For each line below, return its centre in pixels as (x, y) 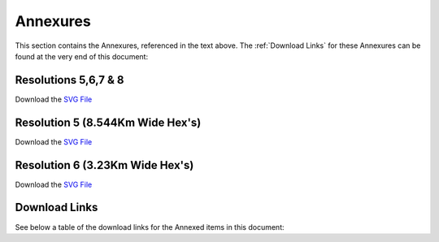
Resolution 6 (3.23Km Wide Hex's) (104, 165)
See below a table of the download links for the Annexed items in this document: (150, 227)
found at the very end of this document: (82, 56)
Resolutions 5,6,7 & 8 (70, 80)
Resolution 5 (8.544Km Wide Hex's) (108, 122)
